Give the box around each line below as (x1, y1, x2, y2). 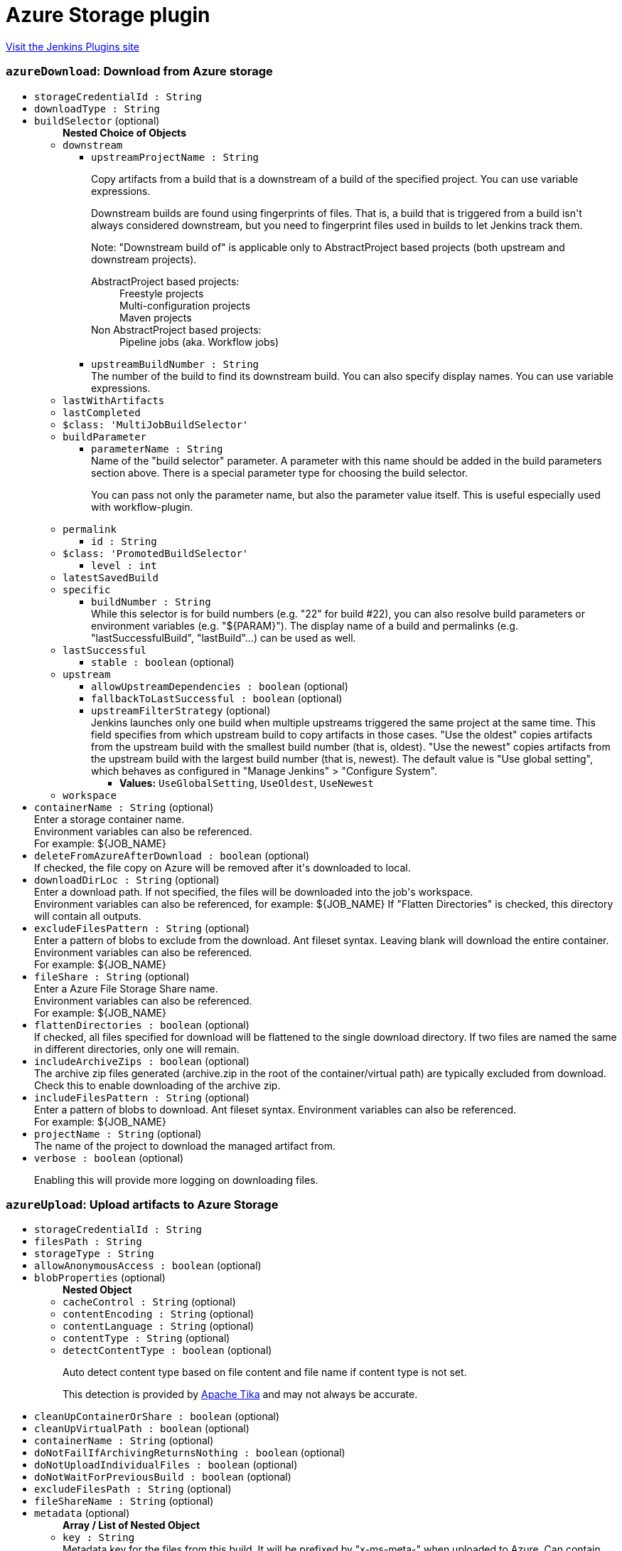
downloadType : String (34, 102, 161, 115)
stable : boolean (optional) (91, 655, 235, 668)
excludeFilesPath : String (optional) (34, 1483, 232, 1496)
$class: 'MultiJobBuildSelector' (63, 418, 249, 430)
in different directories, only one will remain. (34, 1042, 240, 1055)
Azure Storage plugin (6, 3, 210, 27)
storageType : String (34, 1248, 154, 1260)
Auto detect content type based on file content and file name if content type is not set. (63, 1366, 467, 1379)
